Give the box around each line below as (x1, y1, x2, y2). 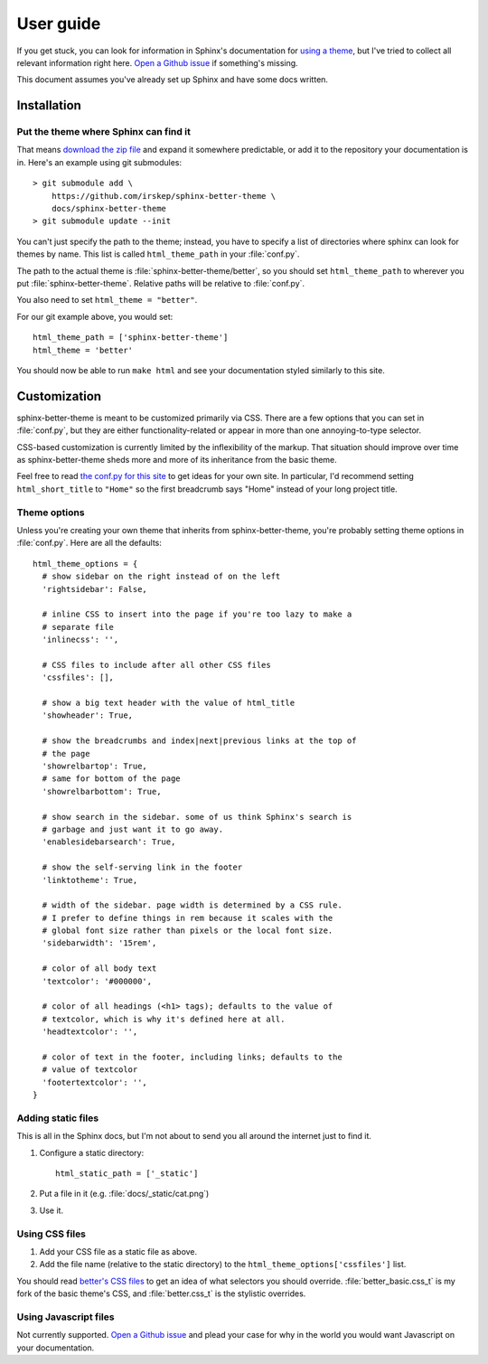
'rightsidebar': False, (42, 584, 148, 594)
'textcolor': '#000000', (42, 976, 153, 986)
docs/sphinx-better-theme (51, 203, 167, 214)
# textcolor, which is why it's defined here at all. (42, 1013, 286, 1024)
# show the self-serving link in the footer (42, 862, 243, 872)
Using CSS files (16, 1228, 86, 1240)
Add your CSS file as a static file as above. (39, 1246, 198, 1256)
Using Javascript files (16, 1311, 115, 1323)
